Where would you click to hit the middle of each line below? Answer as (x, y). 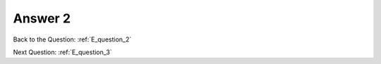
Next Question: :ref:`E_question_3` (62, 52)
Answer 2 (42, 18)
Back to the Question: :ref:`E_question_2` (72, 39)
